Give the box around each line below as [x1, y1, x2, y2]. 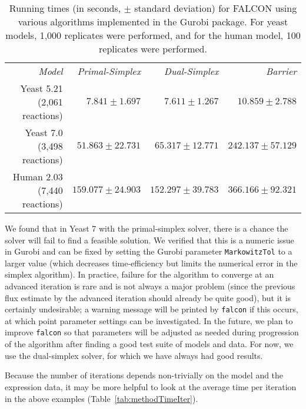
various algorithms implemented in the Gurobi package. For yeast [18, 15, 288, 28]
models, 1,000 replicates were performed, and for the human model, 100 [5, 28, 301, 42]
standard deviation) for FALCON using [134, 1, 297, 15]
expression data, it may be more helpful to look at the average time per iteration [5, 380, 297, 392]
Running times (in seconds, [9, 1, 121, 15]
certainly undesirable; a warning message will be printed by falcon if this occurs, [5, 303, 298, 315]
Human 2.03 [12, 170, 63, 183]
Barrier [266, 64, 297, 78]
